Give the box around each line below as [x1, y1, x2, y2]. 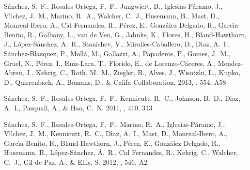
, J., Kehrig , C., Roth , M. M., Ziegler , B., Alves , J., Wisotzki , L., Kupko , [22, 67, 240, 77]
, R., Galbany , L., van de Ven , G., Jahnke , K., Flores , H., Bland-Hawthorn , [23, 29, 247, 39]
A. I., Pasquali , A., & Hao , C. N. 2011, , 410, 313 [4, 102, 153, 112]
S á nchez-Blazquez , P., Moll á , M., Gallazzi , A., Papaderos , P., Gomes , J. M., [4, 48, 231, 58]
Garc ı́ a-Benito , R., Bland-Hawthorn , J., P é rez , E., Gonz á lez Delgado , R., [4, 138, 220, 148]
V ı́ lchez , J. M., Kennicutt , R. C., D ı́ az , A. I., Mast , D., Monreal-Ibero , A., [4, 128, 228, 139]
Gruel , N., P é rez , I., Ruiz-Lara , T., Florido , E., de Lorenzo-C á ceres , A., [4, 58, 216, 68]
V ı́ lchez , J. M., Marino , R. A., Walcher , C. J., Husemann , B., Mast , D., [4, 10, 219, 20]
